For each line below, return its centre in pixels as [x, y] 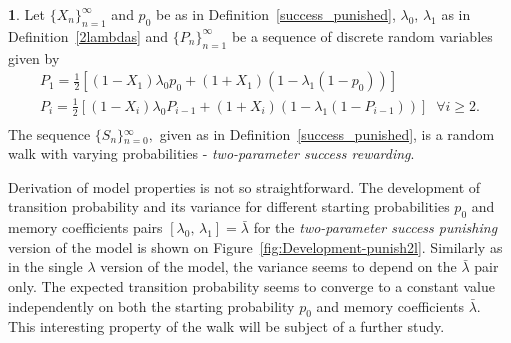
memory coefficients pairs [85, 227]
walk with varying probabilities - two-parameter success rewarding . [211, 153]
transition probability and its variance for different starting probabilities [229, 206]
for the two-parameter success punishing [375, 227]
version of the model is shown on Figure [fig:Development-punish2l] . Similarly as [255, 246]
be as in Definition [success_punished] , [276, 14]
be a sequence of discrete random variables [362, 35]
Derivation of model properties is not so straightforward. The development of [244, 186]
